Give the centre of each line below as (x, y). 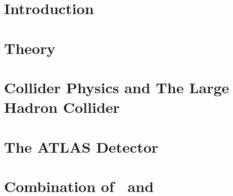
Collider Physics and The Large (117, 87)
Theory (30, 48)
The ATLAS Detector (81, 146)
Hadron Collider (62, 107)
